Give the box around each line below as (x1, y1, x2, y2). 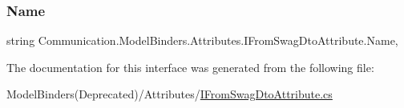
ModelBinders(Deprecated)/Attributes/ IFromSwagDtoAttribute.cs (6, 86, 333, 102)
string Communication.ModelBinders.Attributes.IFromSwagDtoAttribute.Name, (6, 32, 398, 49)
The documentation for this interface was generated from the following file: (6, 58, 374, 75)
